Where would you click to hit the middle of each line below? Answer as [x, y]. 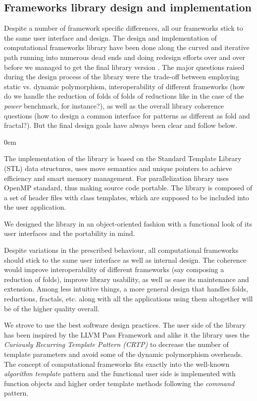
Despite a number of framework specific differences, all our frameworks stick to [124, 28]
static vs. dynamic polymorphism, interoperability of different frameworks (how [125, 86]
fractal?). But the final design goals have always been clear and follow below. [121, 125]
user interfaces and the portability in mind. [70, 233]
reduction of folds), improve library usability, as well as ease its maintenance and [127, 279]
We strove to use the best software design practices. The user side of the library [125, 325]
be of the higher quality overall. [52, 308]
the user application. [35, 207]
